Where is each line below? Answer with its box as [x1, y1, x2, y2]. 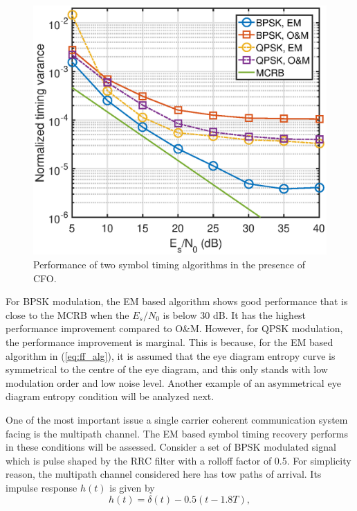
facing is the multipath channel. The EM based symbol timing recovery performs [6, 426, 348, 440]
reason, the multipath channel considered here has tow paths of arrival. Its [6, 467, 322, 481]
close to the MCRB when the [6, 307, 129, 322]
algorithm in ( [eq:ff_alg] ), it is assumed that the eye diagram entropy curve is [6, 348, 336, 363]
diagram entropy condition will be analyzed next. [6, 389, 214, 404]
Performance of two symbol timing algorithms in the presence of [33, 257, 305, 271]
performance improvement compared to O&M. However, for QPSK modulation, [6, 321, 343, 336]
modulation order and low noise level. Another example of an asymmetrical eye [6, 375, 341, 390]
